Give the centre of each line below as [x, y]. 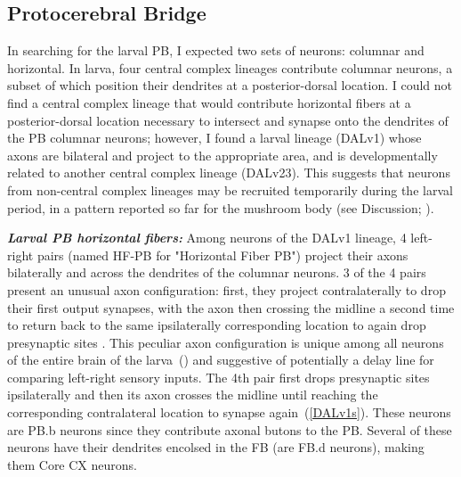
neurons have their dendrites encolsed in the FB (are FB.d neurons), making [216, 447]
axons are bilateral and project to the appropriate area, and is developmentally [222, 155]
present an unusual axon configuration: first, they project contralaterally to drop [226, 289]
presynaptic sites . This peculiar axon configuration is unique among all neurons [226, 342]
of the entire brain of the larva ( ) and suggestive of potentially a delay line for [221, 360]
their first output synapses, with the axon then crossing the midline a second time [231, 307]
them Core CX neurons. [72, 464]
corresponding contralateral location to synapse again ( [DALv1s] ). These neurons [229, 412]
